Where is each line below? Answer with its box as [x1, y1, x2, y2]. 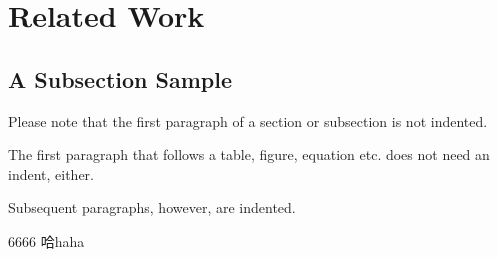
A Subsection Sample [8, 63, 232, 94]
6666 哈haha [8, 230, 85, 251]
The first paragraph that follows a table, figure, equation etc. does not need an [8, 144, 490, 165]
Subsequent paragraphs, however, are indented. [8, 197, 296, 218]
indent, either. [8, 163, 95, 184]
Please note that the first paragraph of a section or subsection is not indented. [8, 110, 488, 131]
